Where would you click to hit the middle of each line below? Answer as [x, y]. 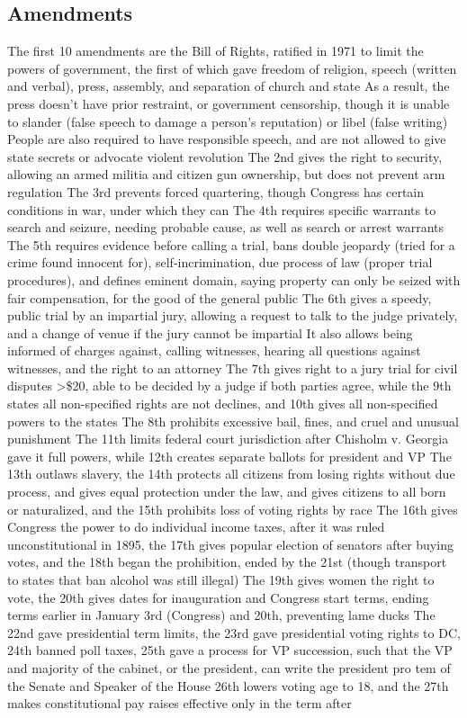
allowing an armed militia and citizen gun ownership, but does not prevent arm [226, 174]
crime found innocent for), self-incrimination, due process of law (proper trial [220, 262]
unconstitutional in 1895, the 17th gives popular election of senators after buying [230, 544]
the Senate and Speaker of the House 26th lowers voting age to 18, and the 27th [228, 685]
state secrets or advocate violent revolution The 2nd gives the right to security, [225, 156]
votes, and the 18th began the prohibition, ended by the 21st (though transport [227, 562]
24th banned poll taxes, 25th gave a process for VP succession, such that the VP [230, 650]
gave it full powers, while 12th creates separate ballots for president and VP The [229, 456]
